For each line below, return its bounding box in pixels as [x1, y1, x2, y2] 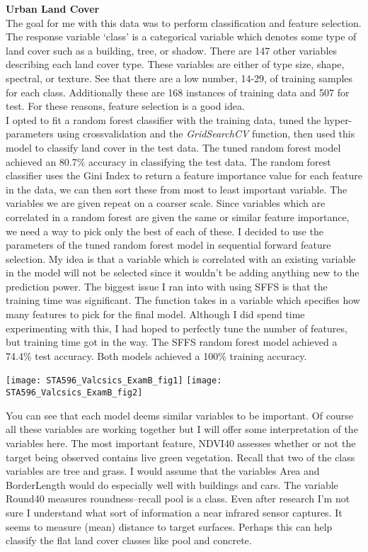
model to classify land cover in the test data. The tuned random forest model [6, 140, 341, 154]
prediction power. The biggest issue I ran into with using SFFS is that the [6, 278, 328, 293]
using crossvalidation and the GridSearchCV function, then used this [57, 126, 355, 141]
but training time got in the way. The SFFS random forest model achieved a [6, 334, 338, 349]
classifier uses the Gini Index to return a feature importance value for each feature [6, 168, 362, 183]
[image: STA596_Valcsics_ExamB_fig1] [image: [6, 376, 222, 386]
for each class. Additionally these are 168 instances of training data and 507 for [6, 84, 350, 99]
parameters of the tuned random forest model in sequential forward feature [6, 237, 331, 252]
